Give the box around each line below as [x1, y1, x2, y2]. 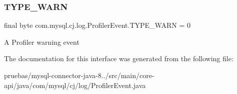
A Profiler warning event [4, 36, 79, 47]
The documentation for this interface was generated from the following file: [4, 53, 233, 64]
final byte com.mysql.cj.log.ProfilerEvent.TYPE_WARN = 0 [4, 20, 190, 30]
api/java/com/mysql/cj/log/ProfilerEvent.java [4, 80, 146, 90]
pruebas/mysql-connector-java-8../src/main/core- [4, 70, 154, 80]
